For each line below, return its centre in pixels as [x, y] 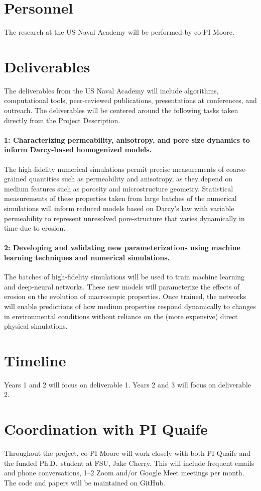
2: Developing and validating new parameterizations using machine [122, 248]
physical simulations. [36, 326]
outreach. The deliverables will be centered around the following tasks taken [121, 110]
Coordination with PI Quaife [106, 429]
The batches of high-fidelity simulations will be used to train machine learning [124, 277]
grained [16, 179]
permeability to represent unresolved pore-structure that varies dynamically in [124, 218]
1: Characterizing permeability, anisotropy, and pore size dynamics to [127, 139]
